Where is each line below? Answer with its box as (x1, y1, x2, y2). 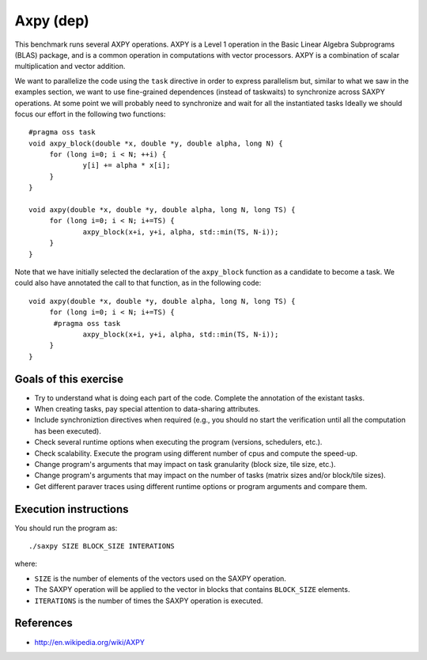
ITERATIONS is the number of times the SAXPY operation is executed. (34, 596, 263, 605)
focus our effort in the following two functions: (14, 109, 166, 119)
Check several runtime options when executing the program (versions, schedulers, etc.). (34, 438, 323, 447)
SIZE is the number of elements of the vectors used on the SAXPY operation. (34, 574, 286, 583)
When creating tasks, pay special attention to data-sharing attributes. (34, 404, 261, 413)
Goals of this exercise (14, 372, 124, 385)
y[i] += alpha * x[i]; (82, 161, 171, 170)
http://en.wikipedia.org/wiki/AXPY (34, 637, 145, 647)
